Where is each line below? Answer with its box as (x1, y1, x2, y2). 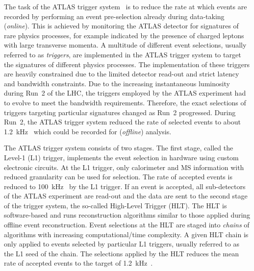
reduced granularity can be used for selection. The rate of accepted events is (4, 172, 232, 182)
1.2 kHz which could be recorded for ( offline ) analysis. (4, 126, 172, 136)
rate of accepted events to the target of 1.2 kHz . (4, 258, 153, 268)
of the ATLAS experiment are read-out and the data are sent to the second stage (4, 191, 248, 201)
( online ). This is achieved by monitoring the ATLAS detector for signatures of (4, 21, 239, 31)
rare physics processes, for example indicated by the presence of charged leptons (4, 30, 244, 40)
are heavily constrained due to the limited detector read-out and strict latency (4, 69, 239, 79)
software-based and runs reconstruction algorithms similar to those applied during (4, 210, 251, 220)
